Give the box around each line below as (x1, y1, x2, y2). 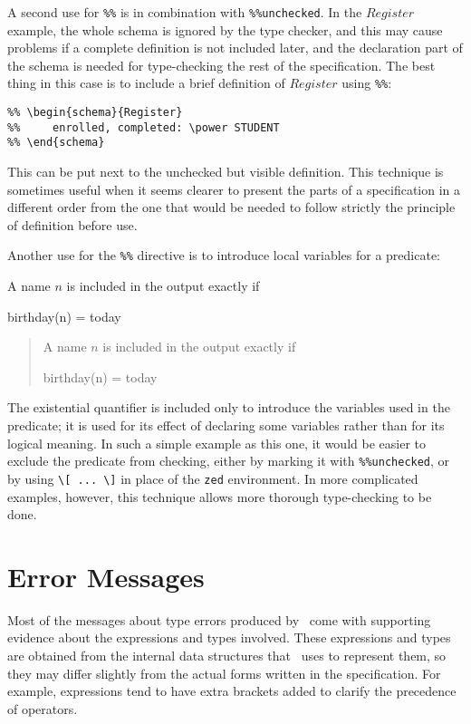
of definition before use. (7, 215, 138, 234)
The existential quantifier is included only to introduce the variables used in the (7, 398, 450, 417)
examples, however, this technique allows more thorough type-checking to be (7, 487, 432, 506)
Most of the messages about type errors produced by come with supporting (7, 610, 431, 629)
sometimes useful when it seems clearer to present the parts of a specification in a (7, 179, 461, 198)
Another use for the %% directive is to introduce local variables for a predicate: (7, 246, 441, 265)
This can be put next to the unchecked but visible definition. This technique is (7, 162, 444, 181)
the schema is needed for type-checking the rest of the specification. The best (7, 55, 436, 74)
